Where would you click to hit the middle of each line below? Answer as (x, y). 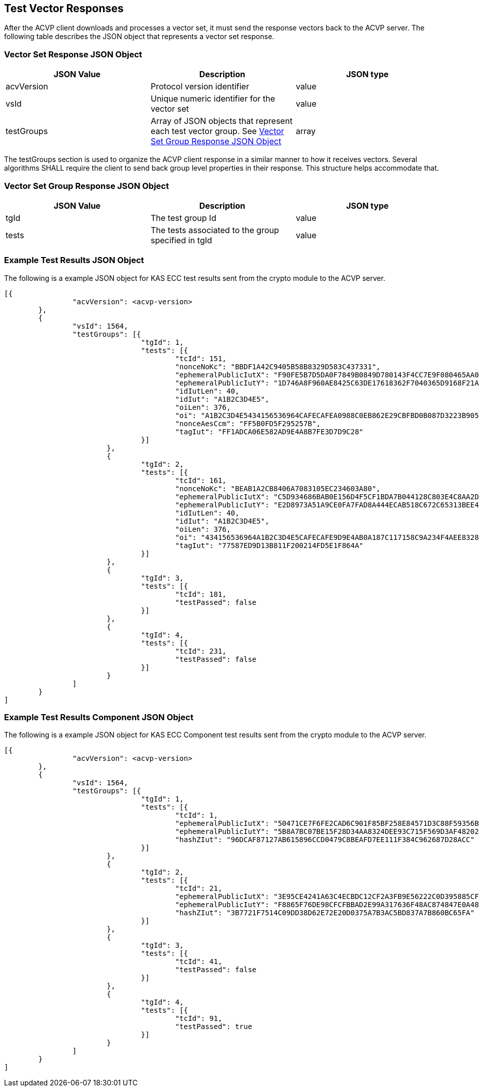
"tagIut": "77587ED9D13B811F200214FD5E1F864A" (269, 545)
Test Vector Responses (64, 8)
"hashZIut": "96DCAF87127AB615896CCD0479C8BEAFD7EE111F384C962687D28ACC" (325, 840)
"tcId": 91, (199, 1019)
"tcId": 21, (199, 889)
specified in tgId (181, 240)
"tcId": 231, (201, 651)
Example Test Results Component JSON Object (99, 717)
